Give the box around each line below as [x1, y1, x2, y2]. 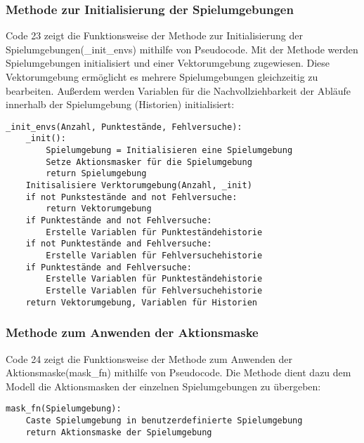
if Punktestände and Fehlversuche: [25, 262, 192, 272]
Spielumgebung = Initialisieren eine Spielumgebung [46, 145, 293, 156]
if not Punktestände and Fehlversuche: [25, 239, 212, 249]
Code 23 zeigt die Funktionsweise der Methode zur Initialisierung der [6, 28, 303, 43]
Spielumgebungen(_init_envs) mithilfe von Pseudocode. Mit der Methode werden [6, 41, 358, 56]
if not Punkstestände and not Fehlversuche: [25, 192, 238, 202]
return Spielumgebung [46, 168, 147, 179]
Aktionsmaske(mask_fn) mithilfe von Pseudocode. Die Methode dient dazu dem [6, 365, 351, 380]
